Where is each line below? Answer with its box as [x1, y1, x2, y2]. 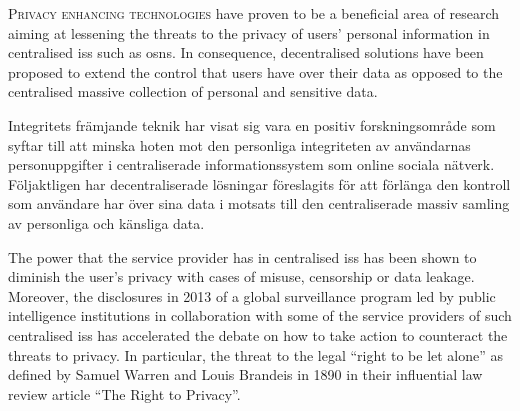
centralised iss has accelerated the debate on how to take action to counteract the [8, 324, 508, 345]
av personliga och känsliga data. [8, 212, 205, 233]
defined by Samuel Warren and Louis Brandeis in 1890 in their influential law [8, 364, 483, 385]
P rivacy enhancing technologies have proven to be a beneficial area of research [8, 3, 500, 23]
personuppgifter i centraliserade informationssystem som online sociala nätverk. [8, 154, 495, 175]
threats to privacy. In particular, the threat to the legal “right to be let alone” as [8, 344, 504, 365]
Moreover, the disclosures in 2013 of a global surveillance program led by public [8, 285, 496, 306]
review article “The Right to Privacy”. [8, 383, 241, 404]
